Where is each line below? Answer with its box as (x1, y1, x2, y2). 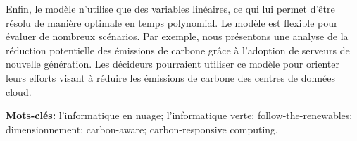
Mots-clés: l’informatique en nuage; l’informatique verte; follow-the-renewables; (6, 108, 353, 123)
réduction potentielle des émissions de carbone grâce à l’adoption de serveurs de (6, 42, 350, 57)
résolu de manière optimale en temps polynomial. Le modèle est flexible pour (6, 15, 338, 30)
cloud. (6, 84, 32, 99)
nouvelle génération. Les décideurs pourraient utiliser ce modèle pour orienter (6, 56, 340, 71)
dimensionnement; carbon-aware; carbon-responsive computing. (6, 121, 278, 136)
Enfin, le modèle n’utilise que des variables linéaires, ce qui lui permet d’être (6, 1, 335, 16)
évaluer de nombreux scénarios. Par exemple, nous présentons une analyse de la (6, 29, 349, 44)
